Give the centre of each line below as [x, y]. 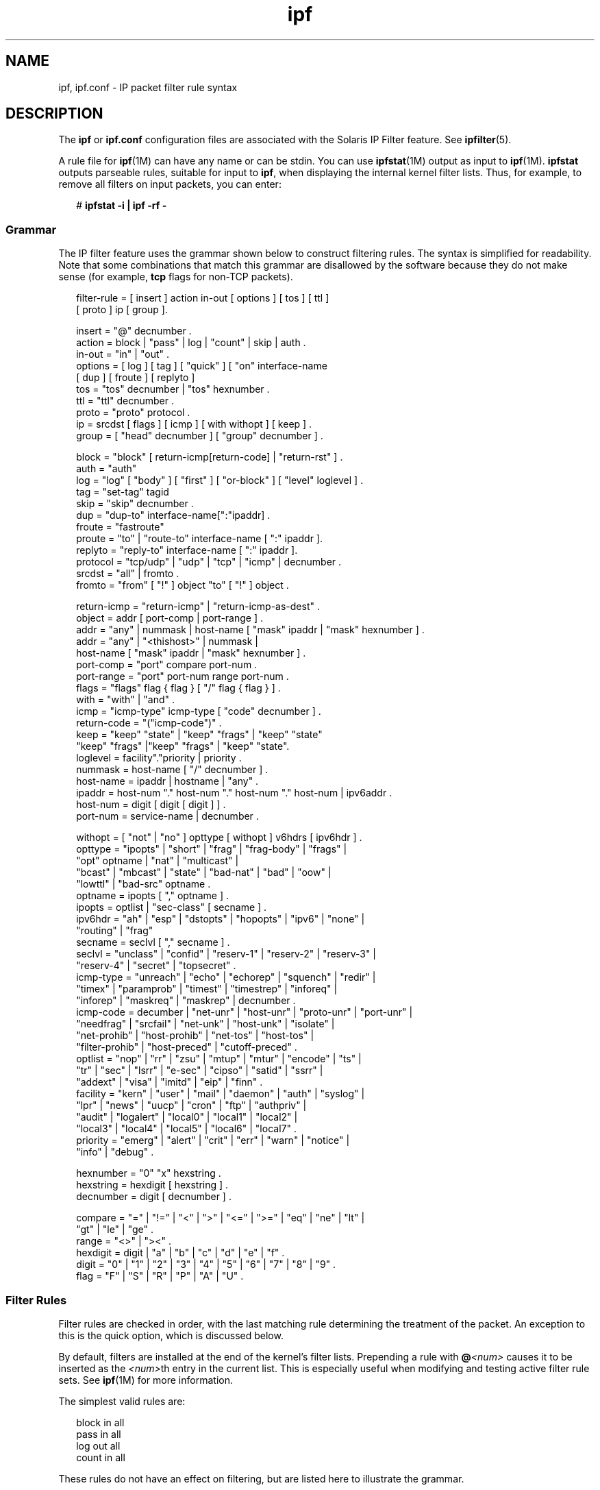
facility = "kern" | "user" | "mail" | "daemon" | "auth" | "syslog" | [221, 1094]
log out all [98, 1445]
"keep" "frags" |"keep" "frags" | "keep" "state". [183, 746]
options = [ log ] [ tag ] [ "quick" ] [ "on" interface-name [202, 366]
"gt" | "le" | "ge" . [115, 1230]
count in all [101, 1457]
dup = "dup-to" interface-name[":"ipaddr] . [173, 515]
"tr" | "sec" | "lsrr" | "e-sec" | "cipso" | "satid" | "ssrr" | [200, 1071]
